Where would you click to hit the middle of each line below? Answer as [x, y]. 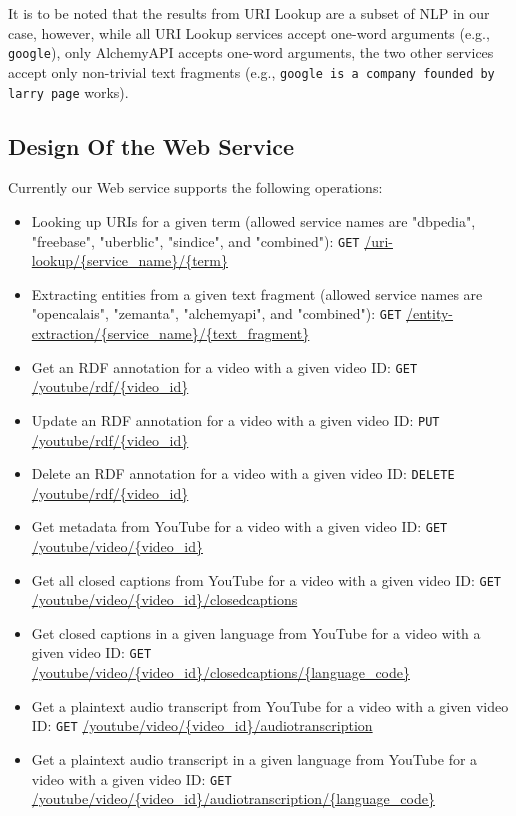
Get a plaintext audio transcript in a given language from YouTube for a [254, 758]
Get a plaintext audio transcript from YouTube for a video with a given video [270, 705]
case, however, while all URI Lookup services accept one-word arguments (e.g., [249, 32]
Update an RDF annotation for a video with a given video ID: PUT [235, 419]
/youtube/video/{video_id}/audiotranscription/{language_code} [233, 798]
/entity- [429, 313]
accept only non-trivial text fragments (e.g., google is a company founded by [251, 71]
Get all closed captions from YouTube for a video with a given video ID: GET [266, 579]
